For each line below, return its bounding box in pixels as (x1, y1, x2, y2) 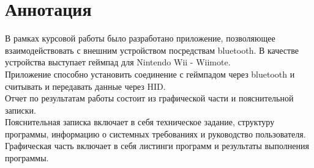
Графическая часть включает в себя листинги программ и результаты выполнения (5, 139, 309, 152)
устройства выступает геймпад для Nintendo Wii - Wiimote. (5, 56, 231, 68)
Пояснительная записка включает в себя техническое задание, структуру (5, 115, 275, 128)
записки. (5, 103, 36, 116)
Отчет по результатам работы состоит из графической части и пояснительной (5, 92, 294, 104)
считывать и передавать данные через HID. (5, 79, 166, 92)
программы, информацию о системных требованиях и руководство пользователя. (5, 127, 306, 140)
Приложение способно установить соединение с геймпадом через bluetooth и (5, 67, 295, 80)
